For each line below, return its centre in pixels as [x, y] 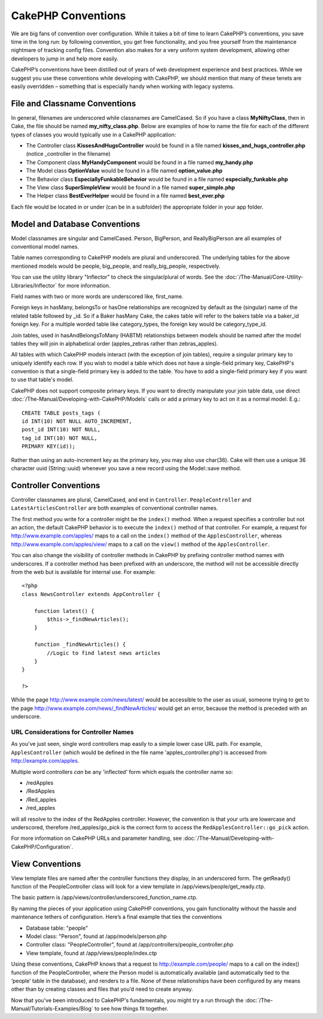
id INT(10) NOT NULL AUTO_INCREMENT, [77, 421]
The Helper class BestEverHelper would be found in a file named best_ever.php [125, 196]
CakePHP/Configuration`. [42, 846]
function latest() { [64, 611]
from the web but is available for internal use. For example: [83, 572]
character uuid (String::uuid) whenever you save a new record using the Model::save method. [126, 468]
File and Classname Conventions [74, 103]
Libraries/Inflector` [34, 285]
